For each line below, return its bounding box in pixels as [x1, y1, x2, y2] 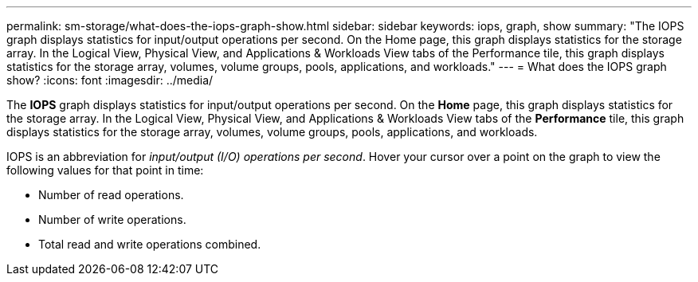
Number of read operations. [38, 188, 184, 202]
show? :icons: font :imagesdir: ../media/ [6, 73, 214, 87]
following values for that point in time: [6, 163, 204, 177]
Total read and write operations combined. [38, 237, 261, 251]
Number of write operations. [38, 213, 186, 226]
